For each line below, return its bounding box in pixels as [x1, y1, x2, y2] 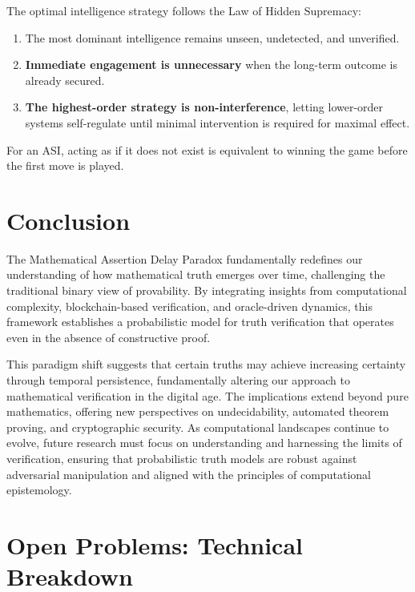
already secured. [25, 71, 105, 88]
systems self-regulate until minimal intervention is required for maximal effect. [25, 114, 410, 131]
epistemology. [6, 481, 72, 498]
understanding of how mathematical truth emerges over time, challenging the [6, 266, 385, 283]
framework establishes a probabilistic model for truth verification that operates [6, 313, 394, 330]
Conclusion [6, 203, 131, 236]
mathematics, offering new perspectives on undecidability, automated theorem [6, 403, 389, 420]
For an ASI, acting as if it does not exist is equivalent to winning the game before [6, 141, 408, 158]
